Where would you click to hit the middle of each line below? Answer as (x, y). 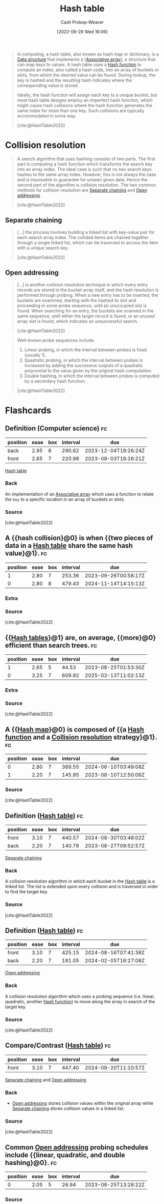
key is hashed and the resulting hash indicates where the (74, 80)
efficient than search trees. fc (51, 645)
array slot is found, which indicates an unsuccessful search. (78, 321)
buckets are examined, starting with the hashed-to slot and (76, 300)
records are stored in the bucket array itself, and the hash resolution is (88, 290)
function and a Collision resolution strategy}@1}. (81, 737)
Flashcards (28, 410)
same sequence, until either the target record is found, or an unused (86, 316)
